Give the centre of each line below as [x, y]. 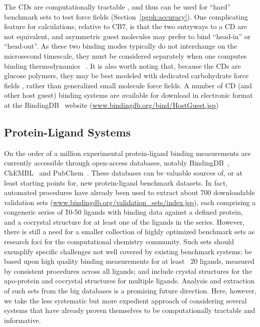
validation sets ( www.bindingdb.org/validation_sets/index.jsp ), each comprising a [130, 202]
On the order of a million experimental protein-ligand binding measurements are [127, 153]
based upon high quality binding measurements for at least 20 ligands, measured [129, 261]
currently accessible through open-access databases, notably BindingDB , [117, 163]
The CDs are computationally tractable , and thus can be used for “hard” [117, 7]
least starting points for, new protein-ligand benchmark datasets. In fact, [116, 182]
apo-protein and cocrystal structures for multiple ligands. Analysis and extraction [129, 281]
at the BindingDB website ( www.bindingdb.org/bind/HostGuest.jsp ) [111, 105]
